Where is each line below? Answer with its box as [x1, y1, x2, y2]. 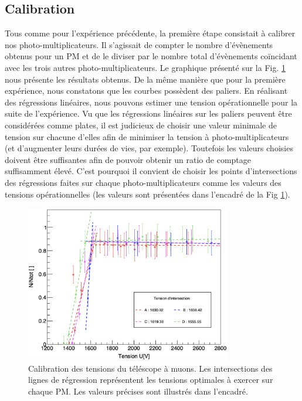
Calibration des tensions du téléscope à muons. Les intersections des [28, 362, 273, 374]
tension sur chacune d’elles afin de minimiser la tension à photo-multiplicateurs [5, 130, 289, 142]
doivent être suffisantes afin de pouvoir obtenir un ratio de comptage [5, 153, 251, 165]
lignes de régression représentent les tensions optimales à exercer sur [28, 373, 273, 386]
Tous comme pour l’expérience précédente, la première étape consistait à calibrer [5, 27, 296, 39]
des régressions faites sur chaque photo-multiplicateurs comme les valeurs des [5, 176, 281, 188]
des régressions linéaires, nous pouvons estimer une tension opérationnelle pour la [5, 96, 298, 108]
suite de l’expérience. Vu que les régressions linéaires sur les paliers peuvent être [5, 107, 292, 120]
